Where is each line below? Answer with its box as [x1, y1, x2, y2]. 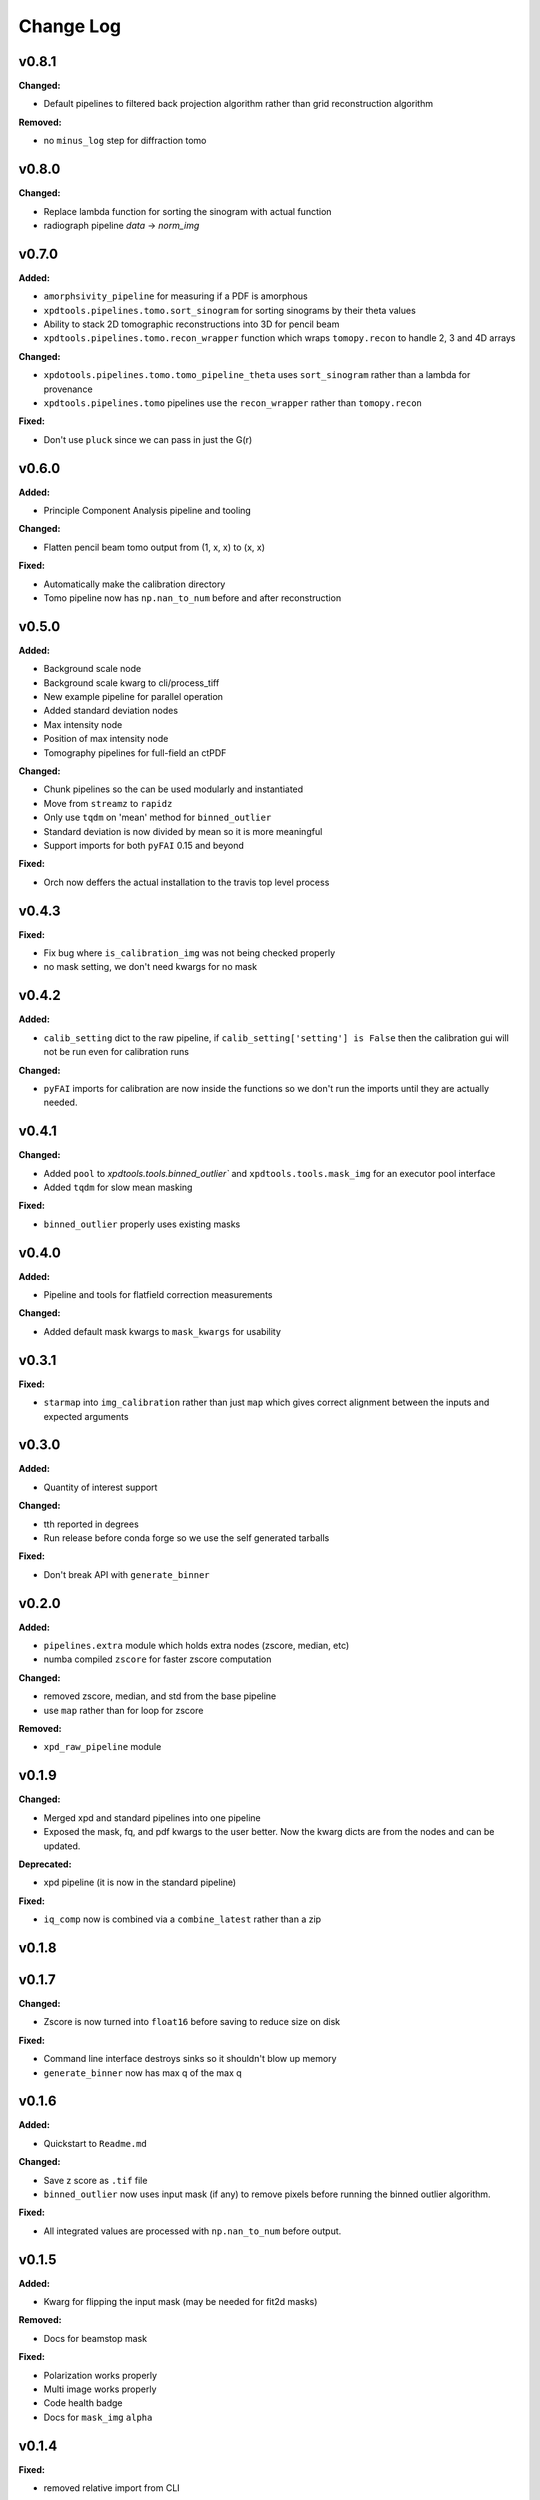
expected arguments [43, 1410, 129, 1422]
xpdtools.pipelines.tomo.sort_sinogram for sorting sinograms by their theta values [43, 304, 417, 316]
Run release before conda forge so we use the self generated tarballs [43, 1532, 330, 1544]
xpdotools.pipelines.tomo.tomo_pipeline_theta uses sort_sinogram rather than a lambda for [43, 369, 471, 381]
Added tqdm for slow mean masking [43, 1181, 193, 1193]
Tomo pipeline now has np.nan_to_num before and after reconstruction [43, 591, 342, 604]
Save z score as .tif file [43, 2174, 148, 2186]
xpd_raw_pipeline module [43, 1741, 162, 1753]
